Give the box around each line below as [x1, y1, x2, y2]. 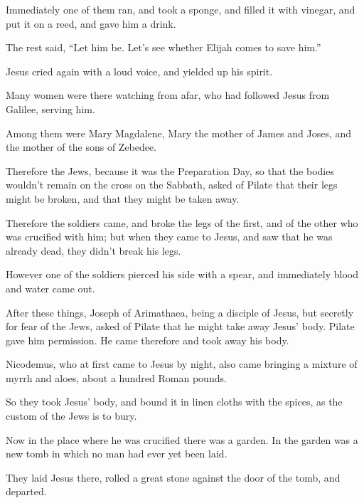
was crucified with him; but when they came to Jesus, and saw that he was [6, 229, 333, 244]
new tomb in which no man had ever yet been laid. [6, 446, 227, 461]
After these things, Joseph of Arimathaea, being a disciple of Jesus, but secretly [6, 305, 354, 319]
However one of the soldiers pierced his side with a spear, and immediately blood [6, 267, 358, 282]
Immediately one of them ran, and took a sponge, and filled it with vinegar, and [6, 2, 355, 16]
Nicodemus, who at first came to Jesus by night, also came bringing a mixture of [6, 356, 358, 371]
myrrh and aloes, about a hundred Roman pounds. [6, 370, 227, 385]
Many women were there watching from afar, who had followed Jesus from [6, 88, 330, 102]
